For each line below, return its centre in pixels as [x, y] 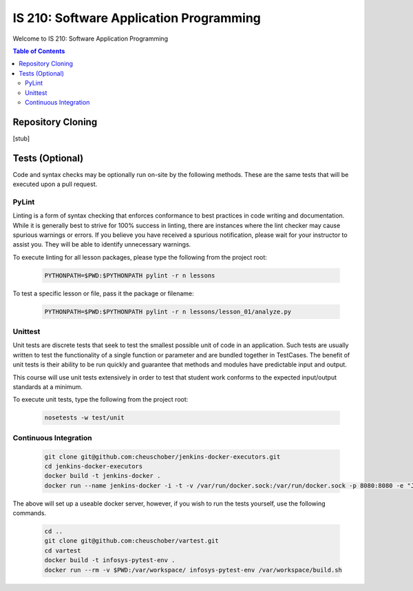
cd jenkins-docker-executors [94, 466]
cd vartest [63, 550]
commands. [30, 513]
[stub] [21, 138]
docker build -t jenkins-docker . [103, 476]
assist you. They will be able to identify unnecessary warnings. [102, 245]
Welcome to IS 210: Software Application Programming [91, 39]
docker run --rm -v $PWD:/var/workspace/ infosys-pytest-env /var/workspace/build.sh [193, 570]
